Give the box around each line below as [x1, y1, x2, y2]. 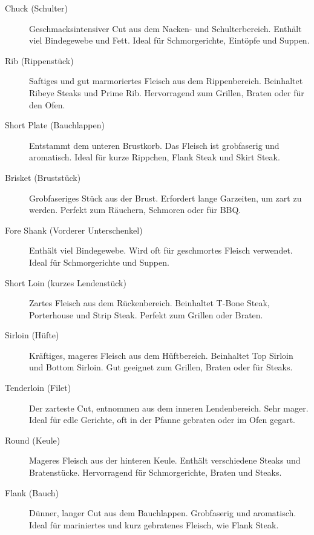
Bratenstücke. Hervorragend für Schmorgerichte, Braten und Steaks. [29, 466, 282, 479]
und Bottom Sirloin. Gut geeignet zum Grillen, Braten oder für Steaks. [29, 361, 293, 373]
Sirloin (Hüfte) [5, 329, 59, 341]
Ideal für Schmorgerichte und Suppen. [29, 255, 169, 268]
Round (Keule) [5, 433, 61, 446]
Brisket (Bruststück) [5, 171, 81, 183]
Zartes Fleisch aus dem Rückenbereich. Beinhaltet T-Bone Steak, [29, 297, 270, 309]
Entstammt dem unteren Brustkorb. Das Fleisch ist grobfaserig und [29, 139, 280, 151]
